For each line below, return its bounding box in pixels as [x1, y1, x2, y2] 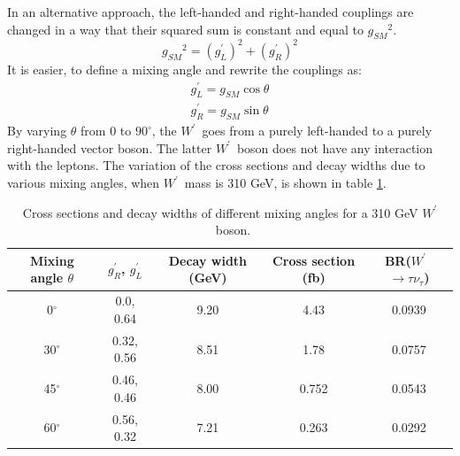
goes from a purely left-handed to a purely [202, 121, 433, 140]
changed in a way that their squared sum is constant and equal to [7, 19, 364, 38]
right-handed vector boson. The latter [7, 138, 212, 157]
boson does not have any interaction [236, 138, 433, 157]
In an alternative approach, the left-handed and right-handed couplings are [7, 3, 414, 20]
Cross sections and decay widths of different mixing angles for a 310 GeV [22, 203, 418, 221]
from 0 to [80, 121, 132, 140]
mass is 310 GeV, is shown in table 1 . [184, 174, 387, 192]
